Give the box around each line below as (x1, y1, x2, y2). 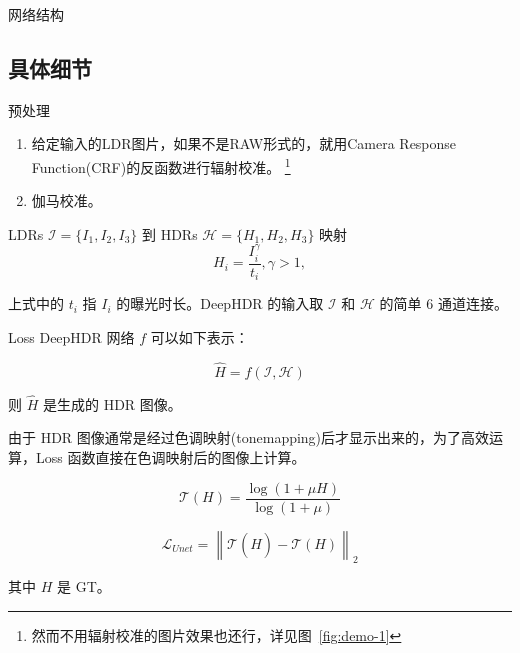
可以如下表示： (150, 326, 249, 347)
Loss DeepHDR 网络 (8, 326, 135, 347)
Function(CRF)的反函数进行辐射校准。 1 (31, 153, 291, 177)
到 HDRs (141, 223, 198, 244)
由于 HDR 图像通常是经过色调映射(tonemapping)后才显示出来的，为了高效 (8, 427, 490, 448)
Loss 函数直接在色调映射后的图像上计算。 (35, 446, 306, 467)
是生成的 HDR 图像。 (42, 393, 182, 414)
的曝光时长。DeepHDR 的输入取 (116, 293, 324, 314)
